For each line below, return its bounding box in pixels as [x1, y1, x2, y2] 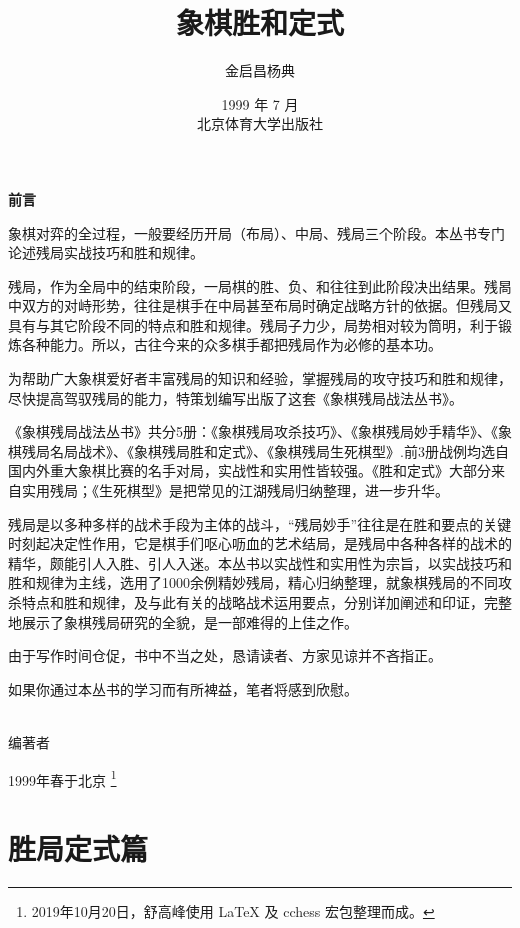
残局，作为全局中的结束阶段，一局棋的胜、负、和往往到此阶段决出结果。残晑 [8, 275, 512, 296]
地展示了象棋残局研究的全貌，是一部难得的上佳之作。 [8, 611, 358, 632]
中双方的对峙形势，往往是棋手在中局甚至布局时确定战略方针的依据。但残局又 [8, 295, 512, 316]
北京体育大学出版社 [197, 113, 323, 134]
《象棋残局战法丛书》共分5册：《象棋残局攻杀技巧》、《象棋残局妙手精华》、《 [8, 421, 498, 442]
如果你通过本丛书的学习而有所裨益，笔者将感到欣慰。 [8, 678, 358, 699]
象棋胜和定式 [175, 2, 344, 43]
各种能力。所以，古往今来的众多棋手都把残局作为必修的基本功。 [21, 334, 442, 355]
